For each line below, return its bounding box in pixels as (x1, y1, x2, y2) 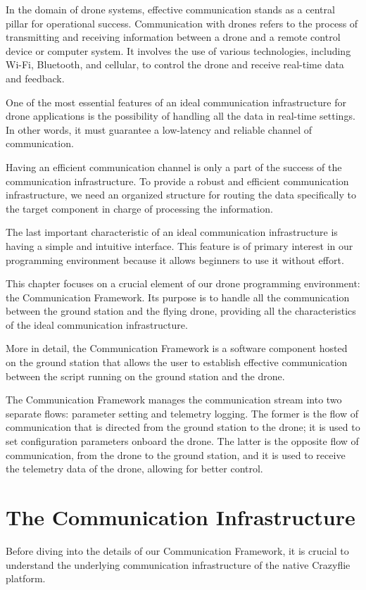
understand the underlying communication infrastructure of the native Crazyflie (6, 557, 351, 572)
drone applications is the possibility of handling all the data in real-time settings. (6, 108, 355, 123)
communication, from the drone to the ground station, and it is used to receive (6, 447, 346, 462)
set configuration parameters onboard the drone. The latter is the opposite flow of (6, 434, 359, 448)
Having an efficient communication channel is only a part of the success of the (6, 159, 342, 174)
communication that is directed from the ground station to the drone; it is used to (6, 420, 360, 434)
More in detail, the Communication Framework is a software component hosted (6, 341, 348, 356)
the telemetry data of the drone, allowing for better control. (6, 461, 263, 476)
